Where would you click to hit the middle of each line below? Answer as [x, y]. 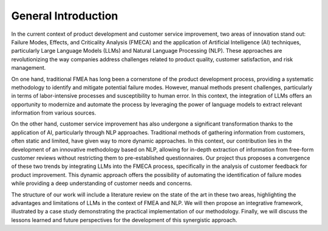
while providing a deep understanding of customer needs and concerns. [102, 183]
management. [29, 68]
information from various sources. [54, 113]
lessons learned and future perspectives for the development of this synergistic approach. [124, 220]
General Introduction [65, 16]
